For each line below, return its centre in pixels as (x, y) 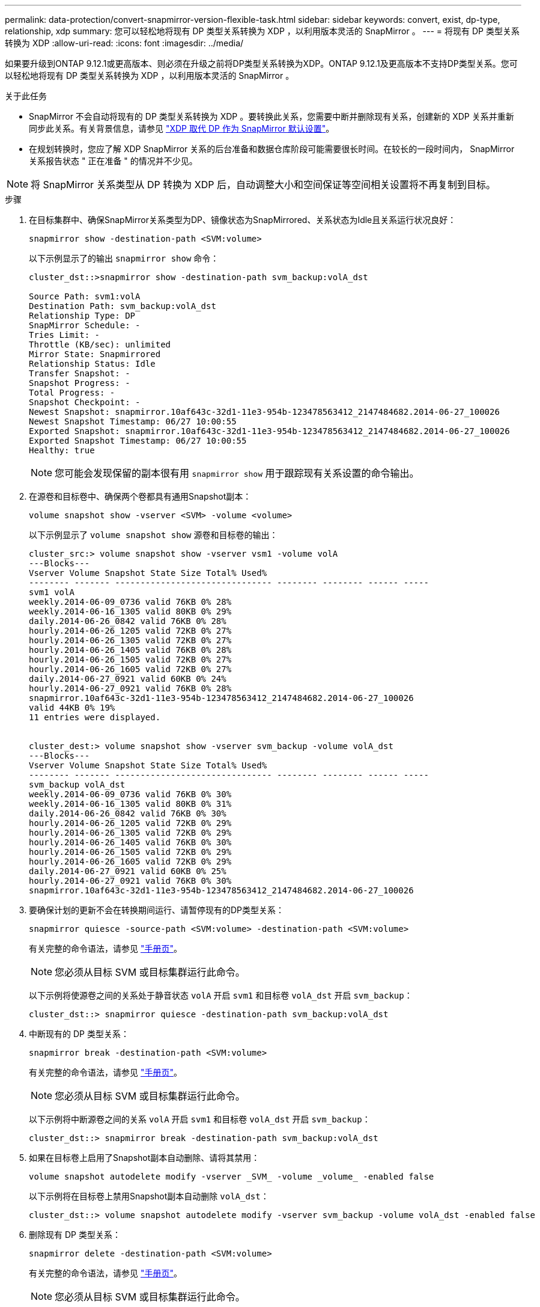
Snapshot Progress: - (80, 383)
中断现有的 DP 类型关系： (79, 1034)
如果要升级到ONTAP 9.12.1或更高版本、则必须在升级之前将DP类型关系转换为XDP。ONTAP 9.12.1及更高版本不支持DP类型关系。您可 (261, 63)
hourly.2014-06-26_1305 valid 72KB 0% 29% (130, 833)
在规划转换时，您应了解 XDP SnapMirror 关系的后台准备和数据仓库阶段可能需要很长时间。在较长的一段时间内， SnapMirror (272, 149)
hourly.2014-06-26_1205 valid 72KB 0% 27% (130, 631)
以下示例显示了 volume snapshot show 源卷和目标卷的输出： (153, 535)
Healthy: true (62, 450)
